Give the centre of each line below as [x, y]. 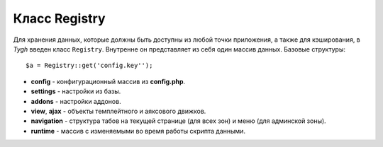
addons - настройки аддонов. [76, 101]
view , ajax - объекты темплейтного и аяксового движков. [118, 111]
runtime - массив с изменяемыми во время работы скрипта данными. [138, 131]
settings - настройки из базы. [76, 91]
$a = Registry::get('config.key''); [89, 66]
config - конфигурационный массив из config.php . [108, 81]
